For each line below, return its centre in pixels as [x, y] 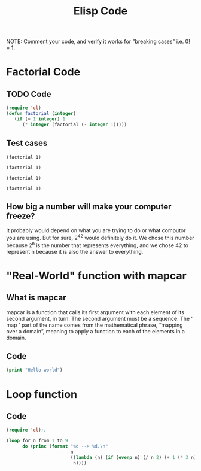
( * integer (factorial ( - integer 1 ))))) [74, 124]
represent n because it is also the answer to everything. [75, 251]
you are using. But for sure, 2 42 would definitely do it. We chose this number [100, 237]
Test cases [27, 143]
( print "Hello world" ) [34, 370]
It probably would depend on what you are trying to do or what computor [96, 230]
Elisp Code [100, 11]
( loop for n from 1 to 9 [37, 441]
